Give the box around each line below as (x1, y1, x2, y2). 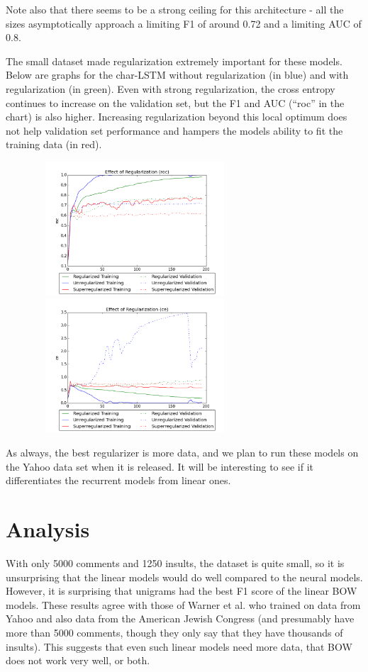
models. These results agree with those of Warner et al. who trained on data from (6, 597, 361, 612)
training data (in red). (6, 137, 102, 152)
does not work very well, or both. (6, 653, 150, 668)
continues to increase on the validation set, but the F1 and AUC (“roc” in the (6, 95, 345, 110)
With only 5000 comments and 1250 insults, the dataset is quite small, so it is (6, 555, 345, 570)
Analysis (6, 515, 90, 544)
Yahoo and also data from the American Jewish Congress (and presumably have (6, 611, 355, 626)
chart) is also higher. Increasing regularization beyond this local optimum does (6, 109, 347, 124)
